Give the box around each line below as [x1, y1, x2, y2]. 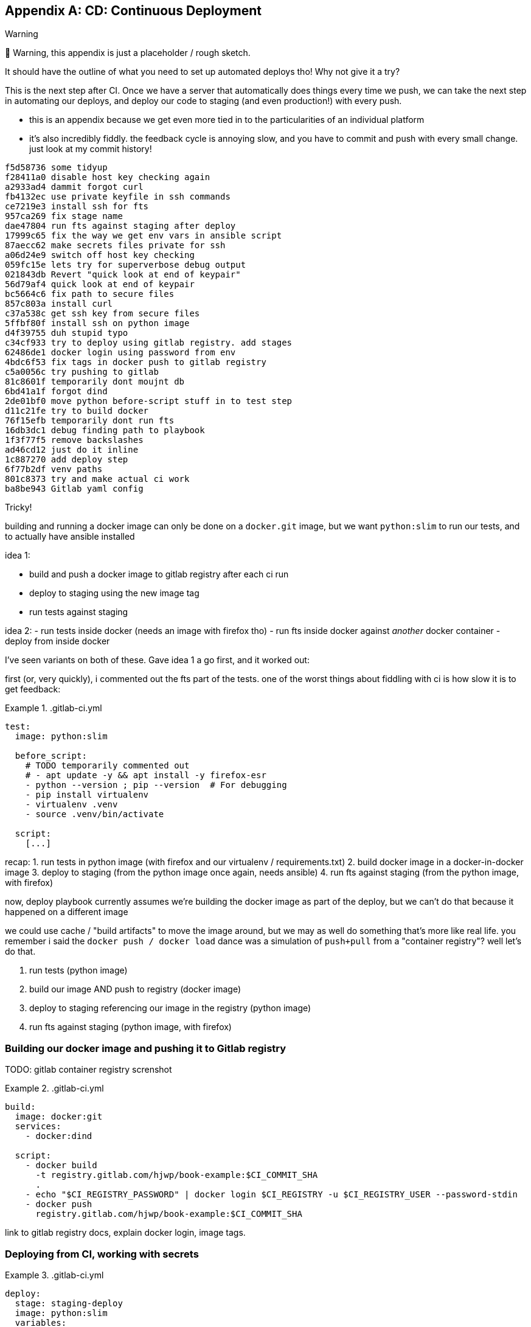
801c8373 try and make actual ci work [5, 474, 190, 484]
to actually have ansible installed [5, 531, 135, 542]
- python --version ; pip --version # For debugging [25, 780, 287, 790]
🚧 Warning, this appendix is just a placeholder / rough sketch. [5, 47, 251, 58]
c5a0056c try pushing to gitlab [5, 367, 159, 377]
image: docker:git [15, 1112, 103, 1122]
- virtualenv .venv [25, 799, 118, 810]
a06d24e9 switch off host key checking [5, 250, 195, 260]
